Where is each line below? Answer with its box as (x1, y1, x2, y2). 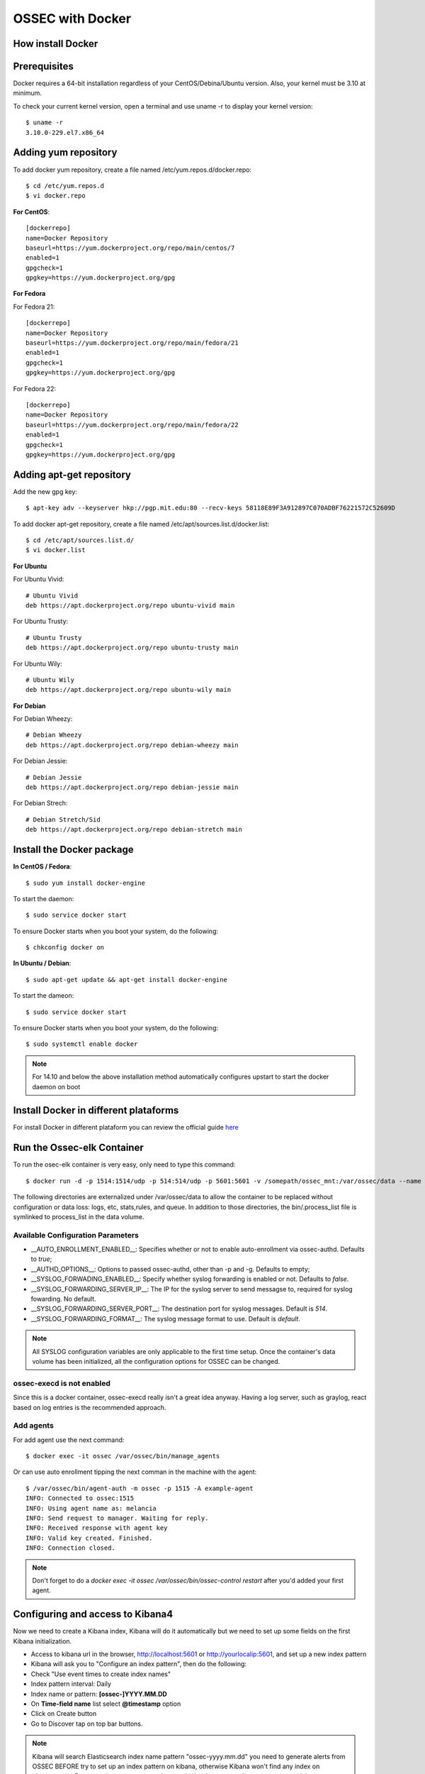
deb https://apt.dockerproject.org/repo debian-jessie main (25, 783, 239, 791)
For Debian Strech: (13, 799, 68, 808)
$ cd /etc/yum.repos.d (25, 182, 105, 189)
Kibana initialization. (13, 1636, 72, 1646)
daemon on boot (32, 1082, 81, 1091)
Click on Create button (30, 1709, 97, 1718)
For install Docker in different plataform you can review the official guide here (13, 1123, 239, 1132)
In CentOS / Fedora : (13, 862, 72, 871)
